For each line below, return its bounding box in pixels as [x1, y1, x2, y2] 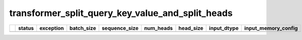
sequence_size [101, 24, 138, 31]
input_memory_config [244, 24, 298, 31]
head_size [178, 24, 204, 31]
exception [39, 24, 64, 31]
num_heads [144, 24, 173, 31]
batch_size [69, 24, 97, 31]
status [18, 24, 34, 31]
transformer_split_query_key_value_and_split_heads [9, 7, 233, 18]
